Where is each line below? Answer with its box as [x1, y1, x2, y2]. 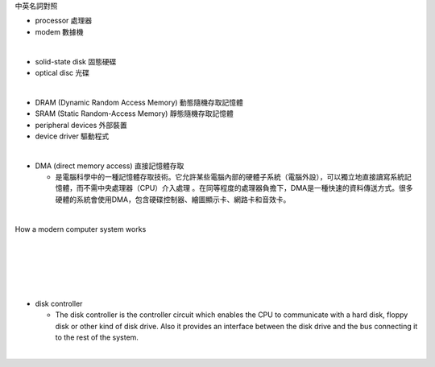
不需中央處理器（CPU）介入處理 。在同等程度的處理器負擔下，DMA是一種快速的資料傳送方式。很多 [83, 183, 413, 193]
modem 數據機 [35, 27, 84, 36]
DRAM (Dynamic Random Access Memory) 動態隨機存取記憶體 [35, 97, 243, 107]
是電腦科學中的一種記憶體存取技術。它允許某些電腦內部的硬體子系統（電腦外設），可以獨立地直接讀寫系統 [55, 172, 404, 182]
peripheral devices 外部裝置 [35, 120, 128, 130]
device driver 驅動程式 [35, 131, 110, 141]
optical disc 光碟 [35, 68, 90, 77]
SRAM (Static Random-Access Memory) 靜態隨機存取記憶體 [35, 109, 234, 118]
